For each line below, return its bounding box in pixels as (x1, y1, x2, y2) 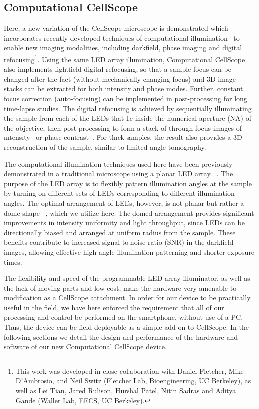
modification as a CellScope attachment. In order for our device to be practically (4, 292, 251, 303)
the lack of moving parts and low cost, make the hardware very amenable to (4, 282, 237, 293)
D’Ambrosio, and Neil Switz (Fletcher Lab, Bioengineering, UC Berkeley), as (15, 375, 251, 386)
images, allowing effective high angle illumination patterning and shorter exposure (4, 246, 255, 257)
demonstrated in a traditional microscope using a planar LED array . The (4, 168, 233, 179)
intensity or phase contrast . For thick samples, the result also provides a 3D (4, 132, 242, 142)
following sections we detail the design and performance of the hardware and (4, 331, 238, 342)
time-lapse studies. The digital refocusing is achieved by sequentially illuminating (4, 103, 252, 113)
